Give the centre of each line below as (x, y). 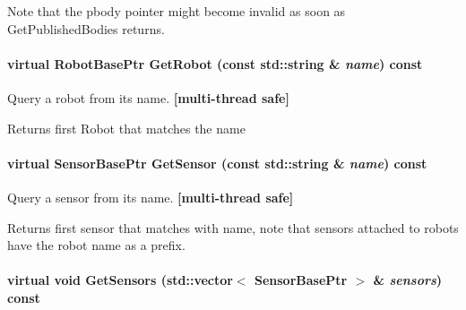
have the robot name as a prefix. (96, 245)
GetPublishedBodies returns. (86, 28)
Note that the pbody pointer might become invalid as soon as (177, 11)
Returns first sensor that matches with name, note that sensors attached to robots (233, 227)
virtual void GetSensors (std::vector (120, 280)
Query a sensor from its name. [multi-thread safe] (151, 197)
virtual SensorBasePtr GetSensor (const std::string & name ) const (217, 163)
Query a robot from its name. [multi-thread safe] (148, 97)
